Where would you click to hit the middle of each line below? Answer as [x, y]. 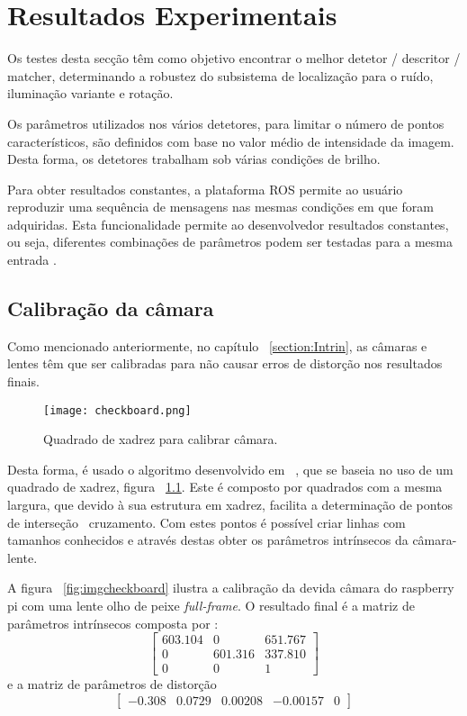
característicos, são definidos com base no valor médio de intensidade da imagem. [231, 141]
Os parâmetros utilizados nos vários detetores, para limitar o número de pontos [226, 123]
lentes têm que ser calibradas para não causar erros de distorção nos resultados [225, 363]
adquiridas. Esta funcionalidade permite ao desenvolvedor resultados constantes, [228, 224]
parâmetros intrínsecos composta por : [113, 623]
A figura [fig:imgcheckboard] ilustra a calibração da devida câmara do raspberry [231, 588]
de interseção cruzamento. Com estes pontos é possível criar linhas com [207, 522]
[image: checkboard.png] [117, 410]
